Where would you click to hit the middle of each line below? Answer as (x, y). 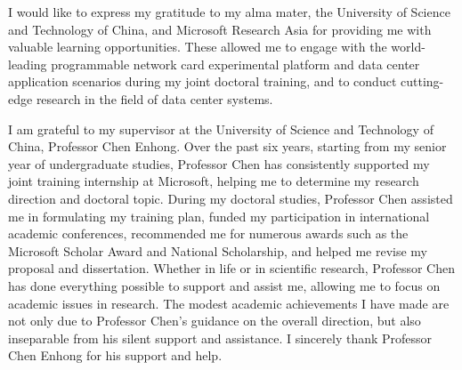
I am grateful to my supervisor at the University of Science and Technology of (221, 129)
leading (28, 64)
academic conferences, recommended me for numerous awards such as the (208, 233)
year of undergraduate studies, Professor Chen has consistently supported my (219, 163)
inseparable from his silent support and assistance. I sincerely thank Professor (220, 338)
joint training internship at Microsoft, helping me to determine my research (214, 181)
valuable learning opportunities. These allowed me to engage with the (198, 47)
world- (408, 47)
